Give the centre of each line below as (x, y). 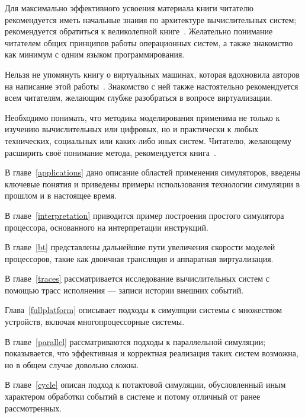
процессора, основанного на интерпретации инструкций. (107, 227)
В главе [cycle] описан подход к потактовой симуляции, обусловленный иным (145, 385)
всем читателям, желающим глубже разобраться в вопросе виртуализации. (139, 98)
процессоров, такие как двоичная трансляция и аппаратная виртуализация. (139, 258)
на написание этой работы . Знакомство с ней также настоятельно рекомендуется (152, 86)
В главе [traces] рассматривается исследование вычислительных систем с (137, 278)
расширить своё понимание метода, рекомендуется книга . (110, 152)
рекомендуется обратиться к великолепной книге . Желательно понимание (139, 31)
